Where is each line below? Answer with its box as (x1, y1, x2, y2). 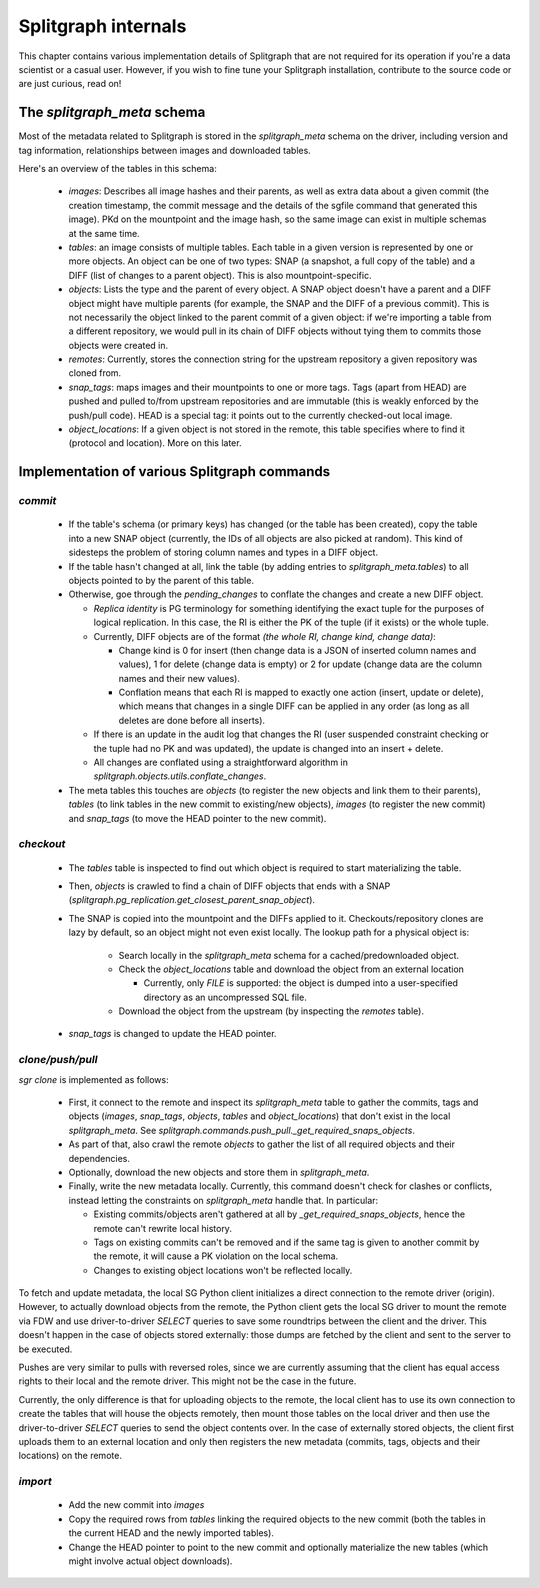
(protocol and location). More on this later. (68, 437, 242, 449)
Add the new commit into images (68, 1499, 205, 1511)
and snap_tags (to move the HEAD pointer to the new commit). (68, 812, 327, 824)
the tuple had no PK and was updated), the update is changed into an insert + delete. (93, 742, 444, 754)
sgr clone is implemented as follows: (18, 1073, 169, 1085)
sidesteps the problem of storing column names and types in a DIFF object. (68, 546, 379, 559)
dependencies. (68, 1152, 130, 1164)
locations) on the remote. (18, 1450, 122, 1462)
